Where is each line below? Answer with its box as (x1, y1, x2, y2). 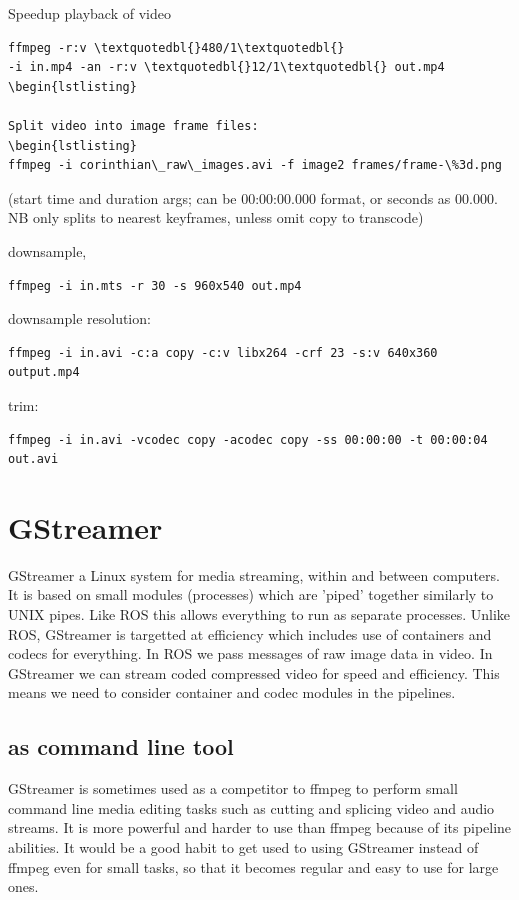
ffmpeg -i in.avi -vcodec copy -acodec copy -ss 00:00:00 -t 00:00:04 (8, 432, 488, 447)
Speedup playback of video (8, 3, 171, 23)
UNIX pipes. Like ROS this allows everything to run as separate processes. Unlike (8, 604, 511, 624)
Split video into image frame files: (8, 118, 259, 133)
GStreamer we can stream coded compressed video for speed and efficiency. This (8, 662, 500, 683)
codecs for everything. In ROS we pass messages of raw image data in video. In (8, 643, 493, 664)
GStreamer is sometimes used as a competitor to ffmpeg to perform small (8, 778, 458, 799)
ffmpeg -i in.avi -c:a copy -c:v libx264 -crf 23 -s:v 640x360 (8, 345, 438, 360)
